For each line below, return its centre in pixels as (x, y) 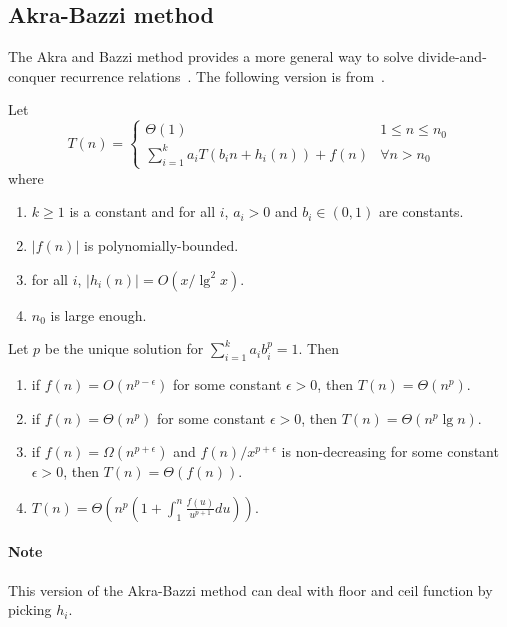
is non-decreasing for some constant (390, 451)
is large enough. (98, 314)
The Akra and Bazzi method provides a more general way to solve (211, 56)
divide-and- (452, 56)
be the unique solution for (124, 348)
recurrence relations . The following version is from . (222, 75)
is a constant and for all (142, 211)
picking (30, 609)
